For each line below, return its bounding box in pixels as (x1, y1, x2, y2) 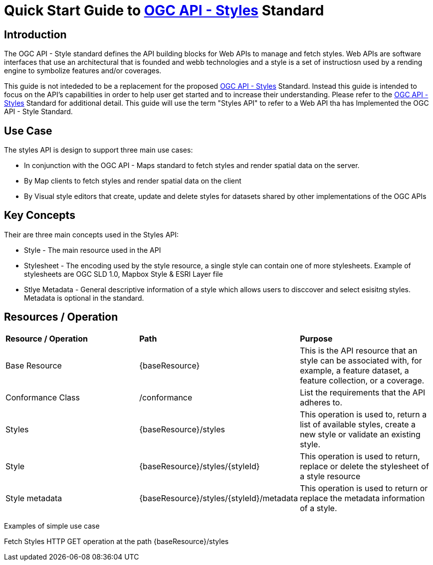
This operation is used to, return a (300, 409, 427, 419)
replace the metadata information (300, 493, 425, 503)
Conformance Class (5, 392, 80, 402)
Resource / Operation (5, 333, 88, 344)
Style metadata (5, 493, 62, 503)
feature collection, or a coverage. (300, 375, 425, 385)
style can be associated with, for (300, 355, 422, 366)
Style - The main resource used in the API (24, 245, 161, 254)
